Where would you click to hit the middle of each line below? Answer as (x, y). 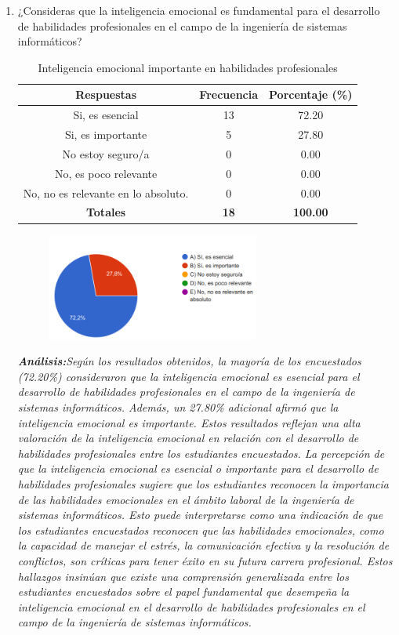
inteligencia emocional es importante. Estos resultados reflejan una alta (189, 422)
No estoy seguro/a (106, 153)
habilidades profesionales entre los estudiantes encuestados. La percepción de (201, 453)
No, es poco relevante (106, 173)
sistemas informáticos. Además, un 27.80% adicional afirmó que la (178, 407)
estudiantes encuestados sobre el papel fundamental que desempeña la (183, 591)
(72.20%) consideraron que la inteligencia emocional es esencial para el (189, 376)
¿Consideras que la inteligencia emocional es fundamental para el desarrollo (199, 10)
